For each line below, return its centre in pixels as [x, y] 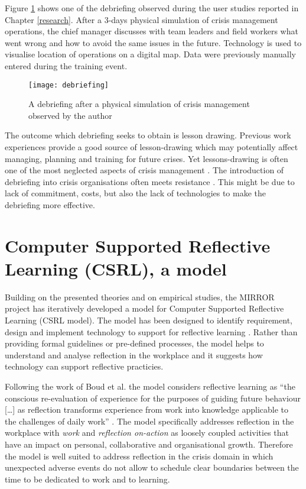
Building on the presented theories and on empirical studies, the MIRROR [140, 297]
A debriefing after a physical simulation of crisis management [139, 104]
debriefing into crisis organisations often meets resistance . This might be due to [150, 181]
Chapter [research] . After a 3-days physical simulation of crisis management [141, 19]
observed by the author [70, 115]
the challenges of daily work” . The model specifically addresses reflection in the [149, 421]
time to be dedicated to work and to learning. [87, 479]
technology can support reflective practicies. [84, 366]
